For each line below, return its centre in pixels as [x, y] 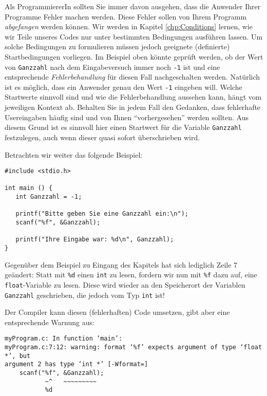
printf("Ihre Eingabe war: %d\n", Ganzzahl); [95, 240]
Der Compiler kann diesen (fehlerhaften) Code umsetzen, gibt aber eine [117, 312]
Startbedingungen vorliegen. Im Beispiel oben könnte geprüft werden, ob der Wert [134, 56]
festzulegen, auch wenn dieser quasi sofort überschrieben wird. [102, 137]
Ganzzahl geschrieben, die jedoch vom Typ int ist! [85, 295]
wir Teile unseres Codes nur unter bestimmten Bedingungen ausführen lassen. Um [134, 36]
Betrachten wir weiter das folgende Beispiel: [74, 154]
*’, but [18, 356]
